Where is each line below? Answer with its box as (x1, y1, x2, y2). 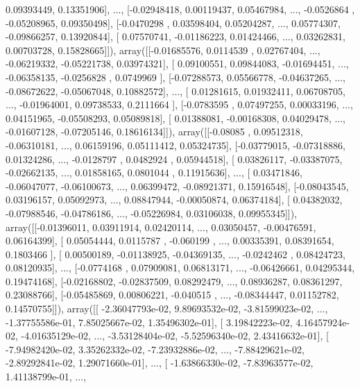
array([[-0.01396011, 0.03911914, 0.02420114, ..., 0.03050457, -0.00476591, (6, 219, 316, 234)
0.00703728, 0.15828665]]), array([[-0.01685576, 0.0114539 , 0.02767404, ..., (6, 42, 320, 57)
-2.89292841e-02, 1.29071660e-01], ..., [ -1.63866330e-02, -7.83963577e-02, (6, 355, 314, 370)
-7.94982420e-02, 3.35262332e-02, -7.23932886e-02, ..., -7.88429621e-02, (6, 341, 305, 356)
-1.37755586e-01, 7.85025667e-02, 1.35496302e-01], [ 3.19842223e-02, (6, 314, 293, 329)
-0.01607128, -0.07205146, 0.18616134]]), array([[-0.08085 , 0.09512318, (6, 124, 303, 139)
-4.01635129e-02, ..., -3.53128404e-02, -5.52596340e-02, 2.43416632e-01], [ (21, 328, 329, 343)
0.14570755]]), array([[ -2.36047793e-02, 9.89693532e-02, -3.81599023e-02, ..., (6, 301, 328, 316)
